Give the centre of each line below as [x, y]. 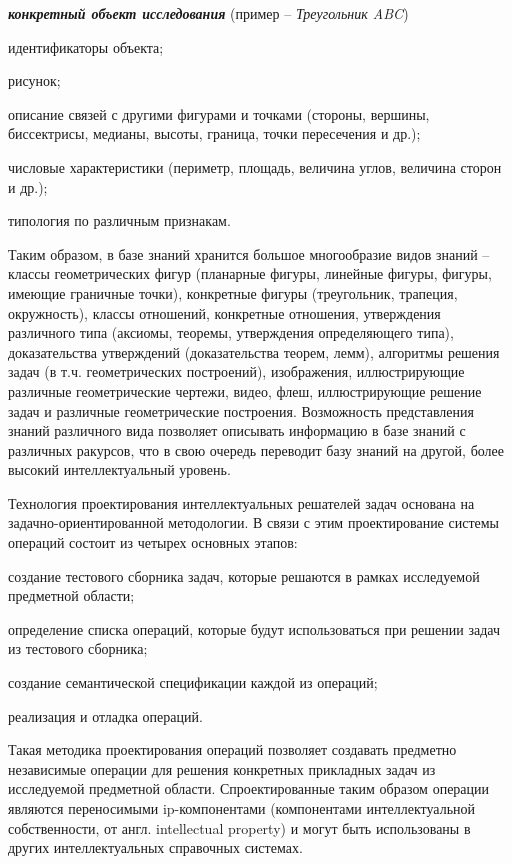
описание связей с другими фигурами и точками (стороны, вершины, [219, 113]
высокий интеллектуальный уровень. [119, 469]
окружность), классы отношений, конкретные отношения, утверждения [224, 312]
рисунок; [34, 80]
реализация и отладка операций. [105, 715]
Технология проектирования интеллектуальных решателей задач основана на [241, 502]
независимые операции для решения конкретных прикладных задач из [222, 768]
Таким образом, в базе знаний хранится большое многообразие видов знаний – [249, 253]
